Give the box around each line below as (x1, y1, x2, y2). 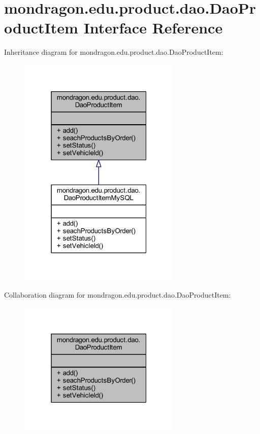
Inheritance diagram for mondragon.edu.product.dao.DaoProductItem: (4, 47, 223, 57)
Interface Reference (83, 17, 223, 38)
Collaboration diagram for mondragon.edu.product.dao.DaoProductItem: (4, 289, 231, 300)
